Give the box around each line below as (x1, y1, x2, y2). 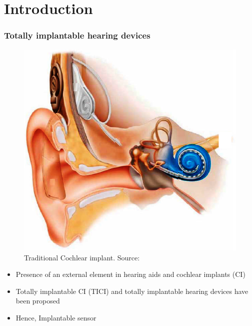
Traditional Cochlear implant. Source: (24, 252, 140, 262)
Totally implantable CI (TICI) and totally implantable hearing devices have (15, 285, 248, 296)
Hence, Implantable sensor (15, 312, 96, 322)
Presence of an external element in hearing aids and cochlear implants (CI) (15, 269, 245, 279)
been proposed (15, 295, 60, 306)
